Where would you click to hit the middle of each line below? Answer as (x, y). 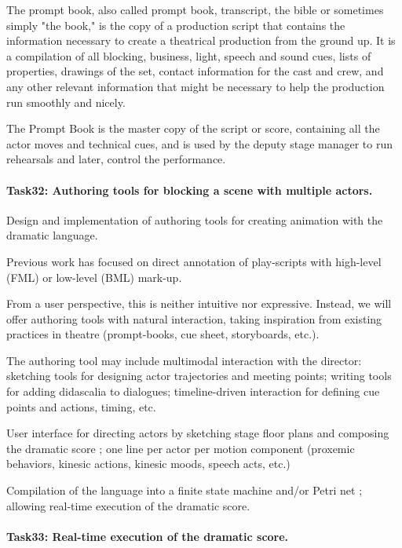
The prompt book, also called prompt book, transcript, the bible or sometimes (195, 9)
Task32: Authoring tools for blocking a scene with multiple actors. (190, 190)
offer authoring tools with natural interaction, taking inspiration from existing (194, 318)
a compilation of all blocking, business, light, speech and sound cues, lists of (189, 55)
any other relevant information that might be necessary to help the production (196, 86)
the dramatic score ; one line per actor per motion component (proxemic (181, 448)
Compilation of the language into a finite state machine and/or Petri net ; (185, 490)
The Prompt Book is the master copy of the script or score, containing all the (193, 128)
